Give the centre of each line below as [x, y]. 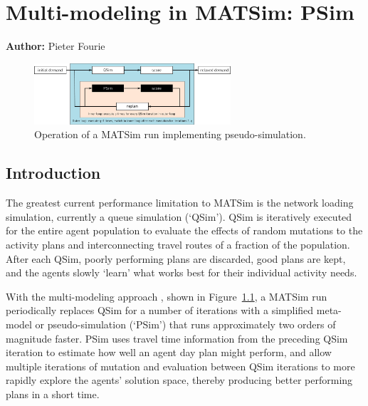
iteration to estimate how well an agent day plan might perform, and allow [169, 352]
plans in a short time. [53, 394]
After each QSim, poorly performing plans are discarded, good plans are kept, [176, 258]
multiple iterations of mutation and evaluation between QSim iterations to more [180, 366]
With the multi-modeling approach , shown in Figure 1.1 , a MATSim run [167, 296]
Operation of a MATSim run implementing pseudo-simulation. [170, 134]
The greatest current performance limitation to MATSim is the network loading [180, 203]
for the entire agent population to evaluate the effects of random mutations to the [184, 230]
